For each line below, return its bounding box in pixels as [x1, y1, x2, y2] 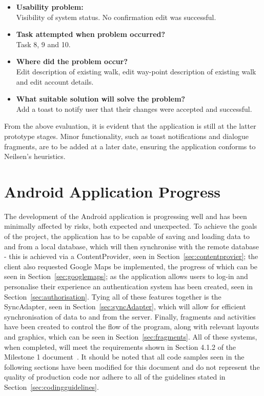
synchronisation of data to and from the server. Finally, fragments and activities [4, 311, 256, 322]
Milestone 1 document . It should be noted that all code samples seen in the [4, 351, 245, 362]
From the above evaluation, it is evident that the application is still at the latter [4, 121, 256, 131]
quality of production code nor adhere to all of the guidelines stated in [4, 371, 226, 382]
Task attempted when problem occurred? [16, 29, 166, 39]
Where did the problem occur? [16, 56, 128, 67]
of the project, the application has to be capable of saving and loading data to [4, 231, 250, 242]
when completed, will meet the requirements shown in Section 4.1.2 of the [4, 341, 236, 352]
